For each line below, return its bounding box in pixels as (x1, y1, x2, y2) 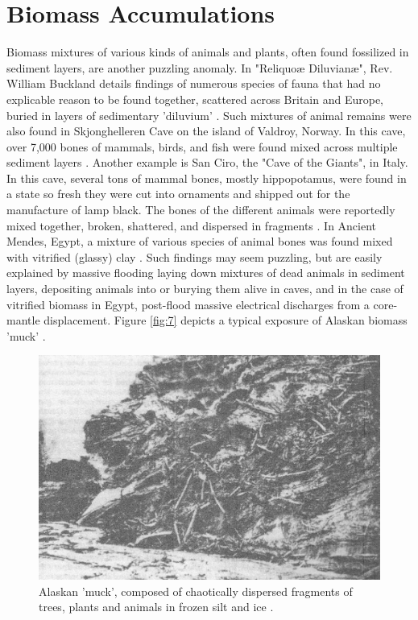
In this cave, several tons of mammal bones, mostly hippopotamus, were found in (6, 169, 407, 186)
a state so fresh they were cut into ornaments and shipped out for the (6, 185, 350, 202)
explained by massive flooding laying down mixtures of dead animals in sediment (6, 264, 405, 281)
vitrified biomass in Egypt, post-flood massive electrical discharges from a (6, 296, 370, 312)
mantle (6, 312, 40, 329)
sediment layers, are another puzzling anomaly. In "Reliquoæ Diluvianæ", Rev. (6, 59, 393, 76)
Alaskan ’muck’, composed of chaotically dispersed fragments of (39, 582, 353, 599)
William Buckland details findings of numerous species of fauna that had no (6, 75, 381, 92)
